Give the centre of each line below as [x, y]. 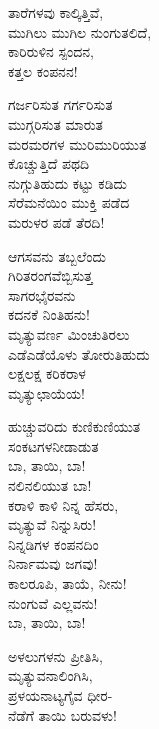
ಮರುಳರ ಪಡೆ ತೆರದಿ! [56, 221]
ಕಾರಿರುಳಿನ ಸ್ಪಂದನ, [51, 51]
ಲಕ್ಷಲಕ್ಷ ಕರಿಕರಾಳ [47, 373]
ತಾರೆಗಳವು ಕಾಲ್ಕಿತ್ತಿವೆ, [56, 12]
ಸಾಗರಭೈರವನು [42, 294]
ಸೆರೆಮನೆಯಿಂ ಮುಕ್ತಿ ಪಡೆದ [69, 202]
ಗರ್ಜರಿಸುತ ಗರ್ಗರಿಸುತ [60, 104]
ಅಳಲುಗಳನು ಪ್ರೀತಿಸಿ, [55, 655]
